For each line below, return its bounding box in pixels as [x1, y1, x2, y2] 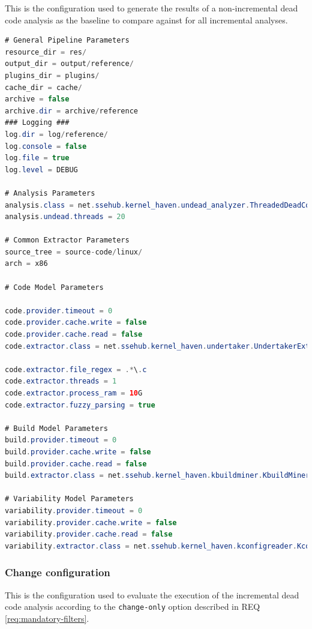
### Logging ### [5, 118, 70, 127]
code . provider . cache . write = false [5, 318, 147, 327]
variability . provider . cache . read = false [5, 530, 173, 539]
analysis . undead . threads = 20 [5, 212, 125, 221]
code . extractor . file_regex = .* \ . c [5, 365, 147, 374]
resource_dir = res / [5, 47, 87, 56]
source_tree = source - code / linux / [5, 247, 143, 256]
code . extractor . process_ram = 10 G [5, 389, 143, 397]
